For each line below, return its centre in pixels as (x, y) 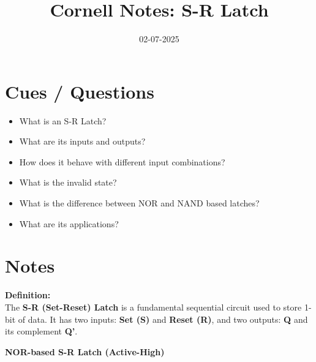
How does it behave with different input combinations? (122, 161)
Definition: (28, 295)
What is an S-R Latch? (63, 120)
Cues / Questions (80, 91)
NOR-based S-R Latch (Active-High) (85, 351)
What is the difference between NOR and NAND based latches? (139, 203)
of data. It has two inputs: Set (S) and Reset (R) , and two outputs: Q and (163, 319)
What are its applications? (69, 223)
